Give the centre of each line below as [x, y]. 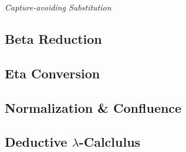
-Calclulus [110, 142]
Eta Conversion [53, 73]
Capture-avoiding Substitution [58, 7]
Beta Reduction [53, 38]
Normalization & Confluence [93, 107]
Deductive [36, 142]
